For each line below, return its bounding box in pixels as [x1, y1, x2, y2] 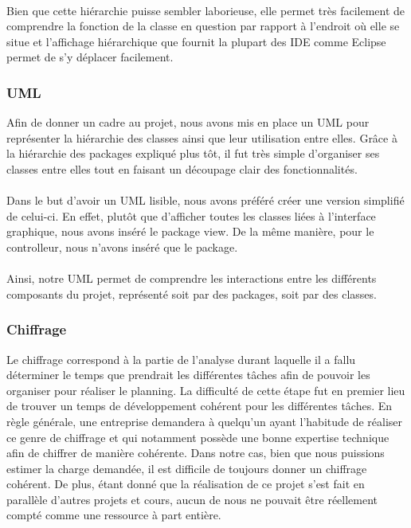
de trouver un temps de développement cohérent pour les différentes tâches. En [6, 397, 393, 414]
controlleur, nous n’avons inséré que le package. [6, 238, 238, 255]
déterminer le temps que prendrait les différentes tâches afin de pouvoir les [6, 366, 370, 383]
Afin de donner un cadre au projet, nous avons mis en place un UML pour [6, 114, 370, 131]
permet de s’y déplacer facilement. [6, 49, 174, 65]
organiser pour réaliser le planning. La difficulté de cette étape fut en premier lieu [6, 381, 405, 398]
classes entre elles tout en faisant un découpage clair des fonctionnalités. [6, 160, 358, 177]
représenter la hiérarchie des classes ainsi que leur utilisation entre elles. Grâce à [6, 129, 397, 146]
